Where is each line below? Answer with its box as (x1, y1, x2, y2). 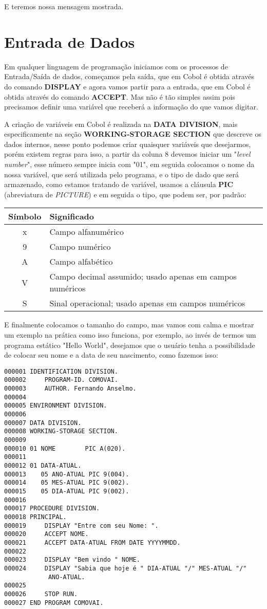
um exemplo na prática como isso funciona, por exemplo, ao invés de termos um (4, 329, 256, 340)
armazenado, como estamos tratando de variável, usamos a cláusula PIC (4, 179, 234, 190)
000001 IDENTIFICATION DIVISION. (4, 367, 118, 375)
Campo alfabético (49, 255, 113, 268)
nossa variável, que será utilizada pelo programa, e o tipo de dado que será (4, 169, 239, 179)
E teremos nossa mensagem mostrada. (4, 1, 124, 11)
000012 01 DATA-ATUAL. (4, 462, 82, 470)
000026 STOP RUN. (4, 590, 78, 598)
